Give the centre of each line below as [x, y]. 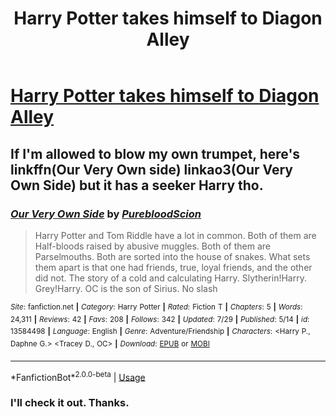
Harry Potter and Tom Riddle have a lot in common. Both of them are [175, 235]
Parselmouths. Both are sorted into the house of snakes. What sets [172, 256]
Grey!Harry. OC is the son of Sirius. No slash [126, 288]
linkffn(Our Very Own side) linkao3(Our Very [151, 169]
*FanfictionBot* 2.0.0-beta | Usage [78, 376]
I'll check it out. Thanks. [70, 403]
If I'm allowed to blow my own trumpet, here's [155, 153]
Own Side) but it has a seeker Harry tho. [137, 185]
